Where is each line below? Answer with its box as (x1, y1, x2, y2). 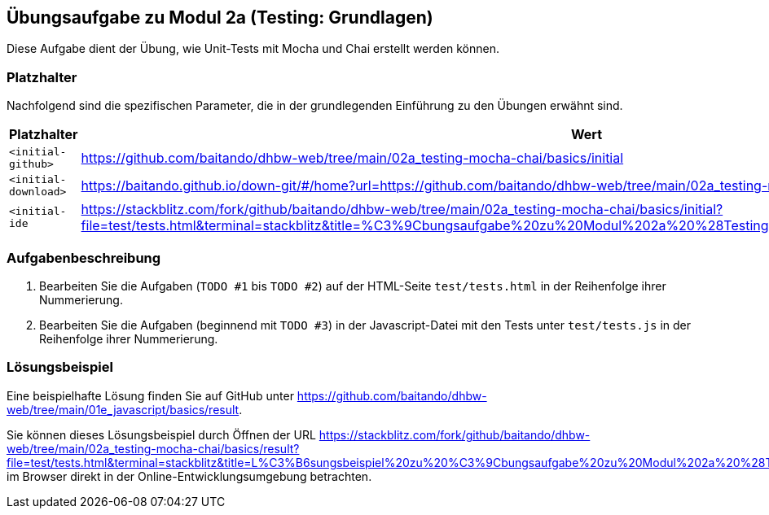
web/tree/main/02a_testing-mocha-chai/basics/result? (7, 441, 300, 456)
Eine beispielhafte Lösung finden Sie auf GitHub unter (7, 388, 294, 403)
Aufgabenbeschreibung (7, 249, 161, 266)
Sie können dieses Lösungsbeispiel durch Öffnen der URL (7, 427, 316, 442)
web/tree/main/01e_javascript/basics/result (7, 402, 239, 417)
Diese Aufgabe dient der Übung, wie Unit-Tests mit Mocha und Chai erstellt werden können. (7, 41, 500, 56)
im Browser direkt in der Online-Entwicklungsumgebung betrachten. (7, 469, 372, 483)
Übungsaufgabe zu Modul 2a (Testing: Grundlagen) (7, 7, 433, 28)
